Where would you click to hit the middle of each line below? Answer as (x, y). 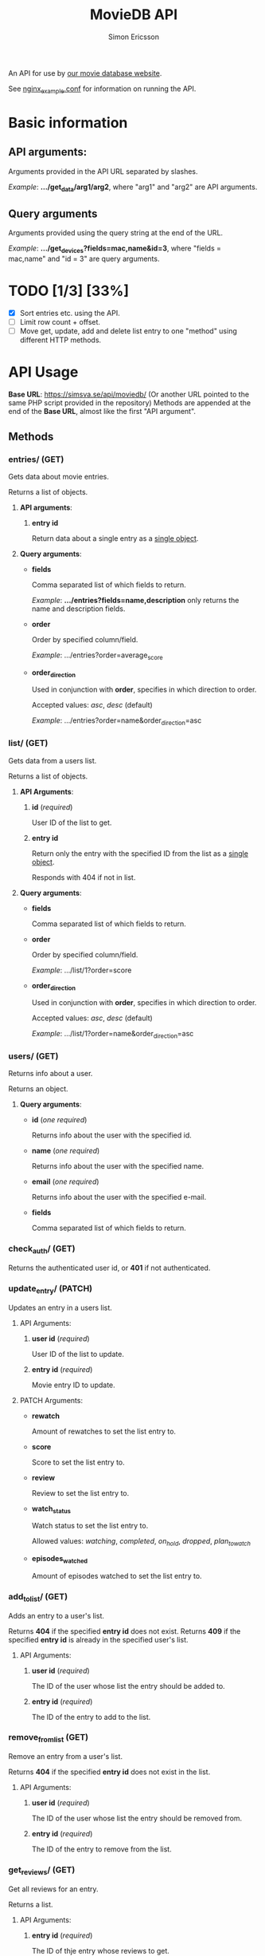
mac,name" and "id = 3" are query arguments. (84, 259)
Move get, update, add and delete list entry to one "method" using (128, 331)
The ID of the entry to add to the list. (91, 1717)
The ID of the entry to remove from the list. (102, 1849)
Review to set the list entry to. (80, 1493)
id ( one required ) (59, 1120)
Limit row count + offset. (60, 322)
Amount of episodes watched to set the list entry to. (117, 1575)
